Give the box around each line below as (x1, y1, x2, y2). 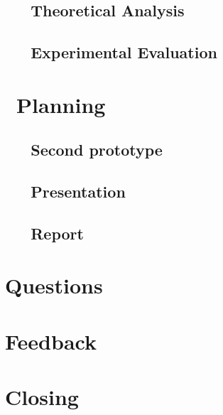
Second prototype (31, 139, 163, 161)
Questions (5, 271, 103, 300)
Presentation (31, 180, 126, 203)
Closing (5, 382, 79, 411)
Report (31, 222, 84, 244)
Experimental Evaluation (31, 41, 217, 63)
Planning (16, 90, 106, 119)
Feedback (5, 326, 97, 355)
